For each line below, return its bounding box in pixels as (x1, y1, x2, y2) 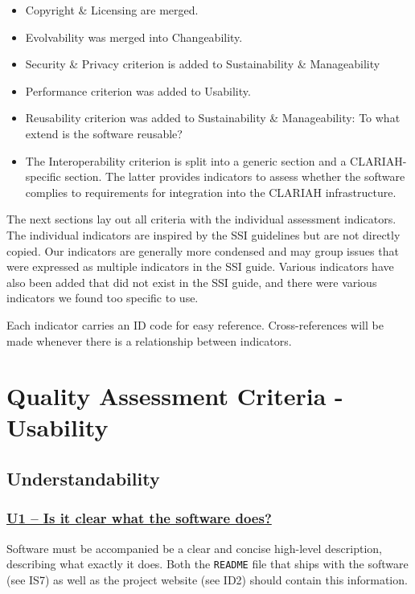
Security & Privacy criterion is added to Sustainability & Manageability (25, 55, 380, 72)
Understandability (6, 466, 160, 491)
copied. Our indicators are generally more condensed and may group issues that (6, 242, 399, 259)
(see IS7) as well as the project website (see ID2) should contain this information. (6, 571, 408, 588)
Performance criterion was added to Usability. (25, 82, 251, 99)
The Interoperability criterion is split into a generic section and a (25, 152, 347, 169)
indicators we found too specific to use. (6, 289, 199, 306)
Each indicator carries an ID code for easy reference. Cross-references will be (6, 316, 384, 333)
